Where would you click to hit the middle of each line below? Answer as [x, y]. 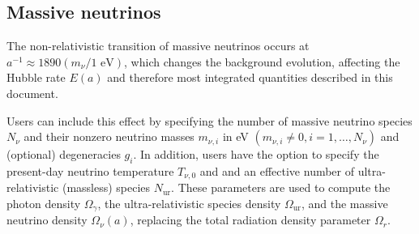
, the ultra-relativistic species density [189, 204]
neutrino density [47, 220]
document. [32, 93]
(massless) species [106, 187]
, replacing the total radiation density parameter [250, 220]
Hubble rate [36, 77]
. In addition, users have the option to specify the [256, 154]
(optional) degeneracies [64, 154]
